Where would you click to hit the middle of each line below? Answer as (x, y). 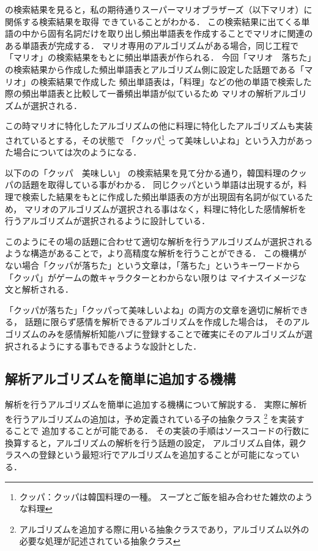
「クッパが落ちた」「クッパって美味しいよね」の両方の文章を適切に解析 (148, 309)
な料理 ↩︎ (36, 508)
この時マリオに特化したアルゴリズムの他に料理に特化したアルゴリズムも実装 (159, 126)
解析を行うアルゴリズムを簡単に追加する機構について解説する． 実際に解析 (156, 404)
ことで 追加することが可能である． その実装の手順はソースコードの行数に (161, 431)
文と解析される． (39, 289)
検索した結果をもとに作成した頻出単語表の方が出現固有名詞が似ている (163, 196)
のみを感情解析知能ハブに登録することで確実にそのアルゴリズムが (171, 333)
